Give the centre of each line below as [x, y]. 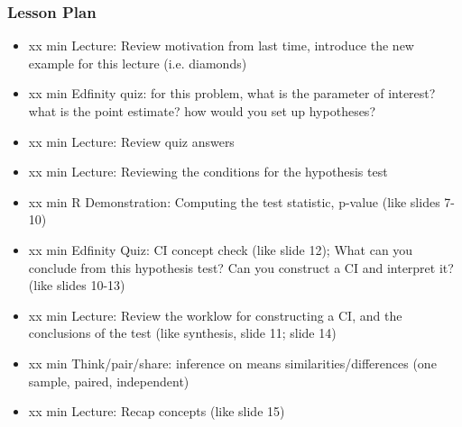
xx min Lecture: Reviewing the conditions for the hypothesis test [208, 172]
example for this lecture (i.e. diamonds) [138, 63]
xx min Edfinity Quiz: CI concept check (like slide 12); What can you [221, 249]
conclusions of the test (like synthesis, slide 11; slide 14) [182, 333]
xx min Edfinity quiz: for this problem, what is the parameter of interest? [232, 93]
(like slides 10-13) [77, 285]
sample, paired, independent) [109, 381]
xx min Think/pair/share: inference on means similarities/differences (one [232, 363]
